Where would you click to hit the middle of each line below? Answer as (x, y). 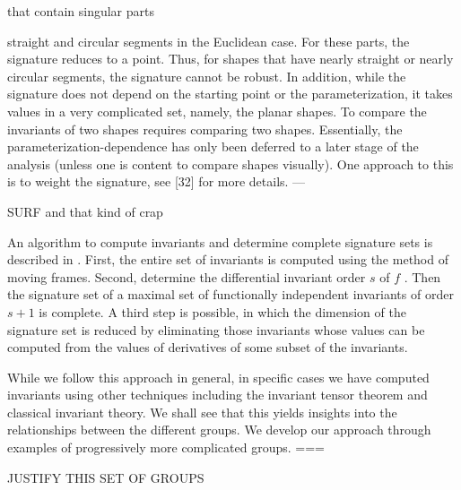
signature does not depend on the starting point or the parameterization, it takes (230, 94)
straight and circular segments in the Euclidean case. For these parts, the (209, 41)
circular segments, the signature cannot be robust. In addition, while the (207, 76)
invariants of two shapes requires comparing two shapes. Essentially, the (205, 129)
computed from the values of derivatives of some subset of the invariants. (208, 347)
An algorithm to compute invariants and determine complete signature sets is (220, 241)
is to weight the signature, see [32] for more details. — (157, 181)
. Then (422, 276)
